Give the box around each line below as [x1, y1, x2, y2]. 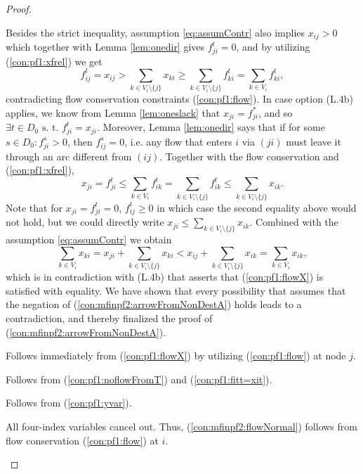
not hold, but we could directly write [6, 214, 164, 229]
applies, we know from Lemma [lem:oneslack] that [6, 105, 220, 120]
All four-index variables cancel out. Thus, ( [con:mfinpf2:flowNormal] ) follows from [6, 418, 357, 433]
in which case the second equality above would [157, 200, 357, 214]
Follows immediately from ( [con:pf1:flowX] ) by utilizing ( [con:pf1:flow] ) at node [6, 348, 346, 363]
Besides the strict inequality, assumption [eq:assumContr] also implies [6, 25, 305, 39]
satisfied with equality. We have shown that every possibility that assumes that [6, 283, 346, 297]
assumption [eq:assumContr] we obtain [6, 232, 172, 247]
